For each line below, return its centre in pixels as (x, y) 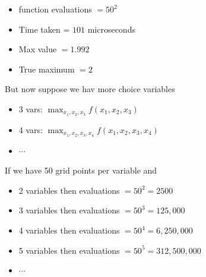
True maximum (47, 69)
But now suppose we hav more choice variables (90, 89)
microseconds (111, 29)
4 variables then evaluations (69, 230)
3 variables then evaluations (69, 210)
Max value (38, 49)
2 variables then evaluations (69, 190)
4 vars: (31, 129)
